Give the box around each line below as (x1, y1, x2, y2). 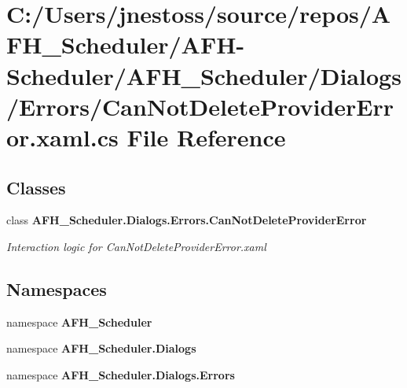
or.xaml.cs (6, 120, 119, 153)
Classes (6, 175, 66, 199)
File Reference (126, 120, 286, 153)
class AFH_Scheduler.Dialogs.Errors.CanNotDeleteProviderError (6, 212, 367, 228)
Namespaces (6, 276, 107, 301)
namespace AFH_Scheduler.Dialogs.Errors (6, 366, 235, 382)
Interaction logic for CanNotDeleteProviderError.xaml (6, 238, 266, 254)
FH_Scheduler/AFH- (6, 28, 245, 61)
